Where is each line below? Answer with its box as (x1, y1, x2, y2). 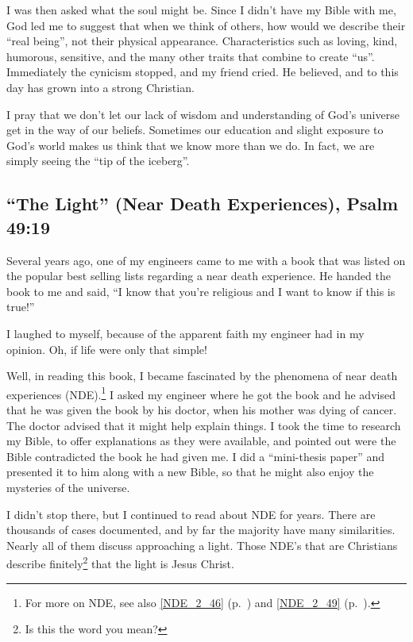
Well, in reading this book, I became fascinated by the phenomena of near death (6, 367, 398, 384)
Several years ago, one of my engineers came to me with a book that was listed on (6, 252, 406, 268)
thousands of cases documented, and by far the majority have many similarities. (6, 521, 396, 538)
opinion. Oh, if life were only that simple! (6, 340, 207, 357)
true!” (6, 298, 35, 315)
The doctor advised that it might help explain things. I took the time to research (6, 417, 401, 433)
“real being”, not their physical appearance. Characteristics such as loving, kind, (6, 33, 398, 49)
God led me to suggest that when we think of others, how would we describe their (6, 17, 406, 33)
